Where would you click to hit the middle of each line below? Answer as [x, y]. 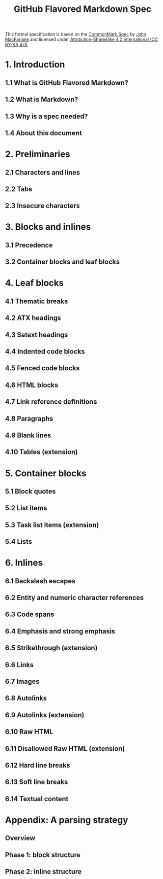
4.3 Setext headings [37, 334]
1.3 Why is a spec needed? [47, 116]
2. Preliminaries [38, 154]
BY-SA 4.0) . [17, 45]
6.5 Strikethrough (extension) [51, 648]
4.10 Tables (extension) [41, 452]
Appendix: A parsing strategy [67, 820]
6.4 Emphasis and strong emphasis [60, 631]
